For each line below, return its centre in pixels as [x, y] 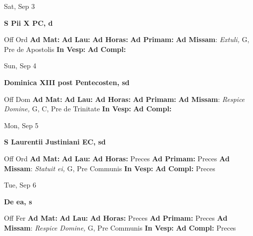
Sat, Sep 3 [20, 6]
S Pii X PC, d [28, 23]
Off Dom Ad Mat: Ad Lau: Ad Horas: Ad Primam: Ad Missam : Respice [125, 99]
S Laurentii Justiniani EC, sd [55, 142]
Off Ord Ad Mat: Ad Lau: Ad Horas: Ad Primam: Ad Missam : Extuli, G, [127, 39]
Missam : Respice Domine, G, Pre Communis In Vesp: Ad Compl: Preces [120, 227]
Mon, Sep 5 [21, 125]
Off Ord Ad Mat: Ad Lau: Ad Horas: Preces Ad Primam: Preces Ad [117, 158]
